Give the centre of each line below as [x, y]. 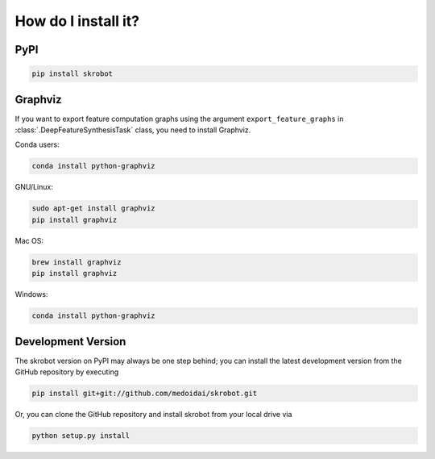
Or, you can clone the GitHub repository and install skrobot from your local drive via [153, 414]
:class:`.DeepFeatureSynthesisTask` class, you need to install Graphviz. [133, 130]
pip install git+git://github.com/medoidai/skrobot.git [145, 393]
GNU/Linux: [34, 187]
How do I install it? [77, 21]
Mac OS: [29, 240]
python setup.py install [81, 435]
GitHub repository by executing [67, 372]
